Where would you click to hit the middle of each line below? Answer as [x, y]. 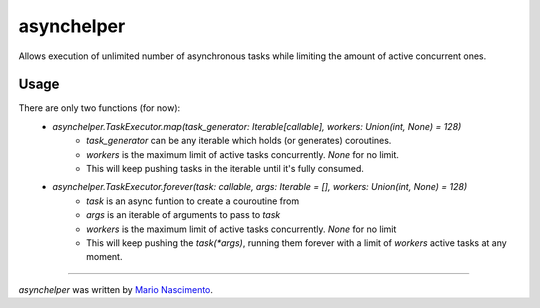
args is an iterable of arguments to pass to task [183, 215]
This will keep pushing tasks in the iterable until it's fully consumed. [225, 169]
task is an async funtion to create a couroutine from [193, 201]
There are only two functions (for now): [99, 108]
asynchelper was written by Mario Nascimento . [116, 289]
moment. [104, 257]
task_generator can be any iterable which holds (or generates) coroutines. [239, 141]
